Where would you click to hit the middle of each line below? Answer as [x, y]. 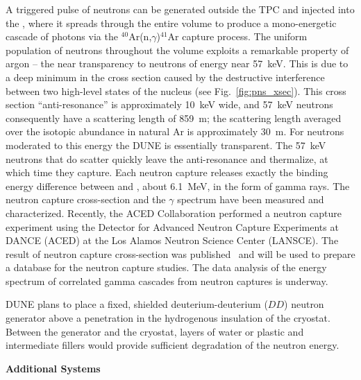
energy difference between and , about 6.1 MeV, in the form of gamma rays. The [178, 185]
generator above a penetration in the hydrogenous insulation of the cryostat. [168, 318]
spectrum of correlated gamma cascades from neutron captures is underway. [167, 280]
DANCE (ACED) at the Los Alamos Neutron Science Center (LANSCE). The [172, 240]
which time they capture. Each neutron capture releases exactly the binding [167, 172]
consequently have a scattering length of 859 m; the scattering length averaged [174, 118]
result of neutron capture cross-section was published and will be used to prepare [180, 253]
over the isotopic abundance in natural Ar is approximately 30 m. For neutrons [175, 131]
